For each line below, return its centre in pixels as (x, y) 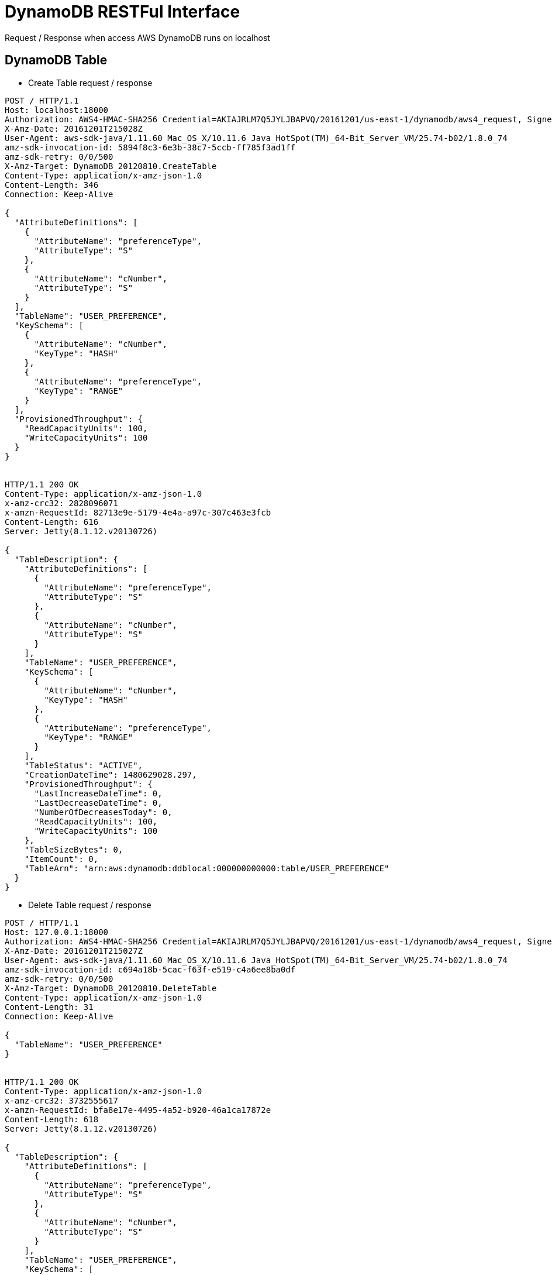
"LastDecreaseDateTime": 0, (98, 803)
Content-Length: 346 (52, 185)
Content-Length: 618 (52, 1119)
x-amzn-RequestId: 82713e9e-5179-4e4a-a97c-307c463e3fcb (138, 512)
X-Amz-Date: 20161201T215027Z (74, 951)
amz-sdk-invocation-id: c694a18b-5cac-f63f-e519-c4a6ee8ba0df (150, 969)
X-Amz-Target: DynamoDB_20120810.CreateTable (111, 166)
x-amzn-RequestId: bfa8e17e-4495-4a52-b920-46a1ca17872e (138, 1110)
